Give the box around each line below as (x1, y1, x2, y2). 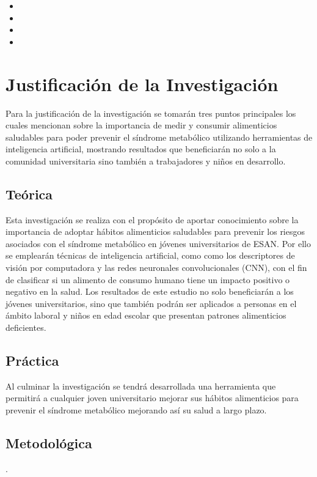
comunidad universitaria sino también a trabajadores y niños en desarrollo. (5, 154, 286, 167)
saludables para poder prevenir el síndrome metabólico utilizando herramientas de (5, 130, 313, 143)
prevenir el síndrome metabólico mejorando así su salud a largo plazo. (5, 404, 267, 416)
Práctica (5, 351, 59, 369)
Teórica (5, 184, 53, 203)
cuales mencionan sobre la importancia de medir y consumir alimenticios (5, 119, 277, 131)
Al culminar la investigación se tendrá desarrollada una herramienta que (5, 379, 276, 392)
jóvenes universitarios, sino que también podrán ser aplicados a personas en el (5, 297, 297, 309)
